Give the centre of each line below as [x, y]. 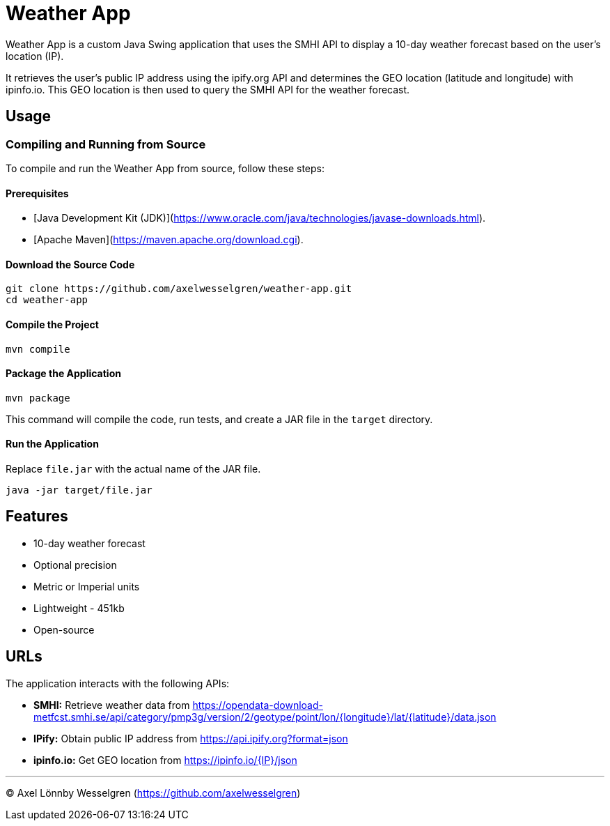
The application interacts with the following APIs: [118, 683]
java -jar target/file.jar [79, 490]
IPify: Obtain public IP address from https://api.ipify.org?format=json [191, 738]
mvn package [38, 398]
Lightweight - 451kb [79, 608]
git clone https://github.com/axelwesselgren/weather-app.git [179, 289]
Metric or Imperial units [87, 586]
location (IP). [35, 56]
